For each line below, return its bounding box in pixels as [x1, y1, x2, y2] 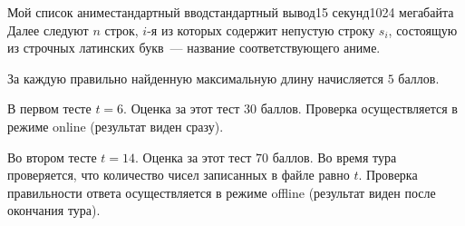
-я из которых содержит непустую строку [147, 20, 375, 39]
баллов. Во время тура [272, 147, 397, 166]
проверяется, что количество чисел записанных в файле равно [7, 165, 350, 184]
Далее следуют [7, 20, 89, 39]
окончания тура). [7, 201, 101, 220]
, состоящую [388, 20, 458, 39]
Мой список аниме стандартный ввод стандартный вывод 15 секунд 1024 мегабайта [7, 3, 454, 21]
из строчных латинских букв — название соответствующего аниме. [7, 38, 381, 57]
